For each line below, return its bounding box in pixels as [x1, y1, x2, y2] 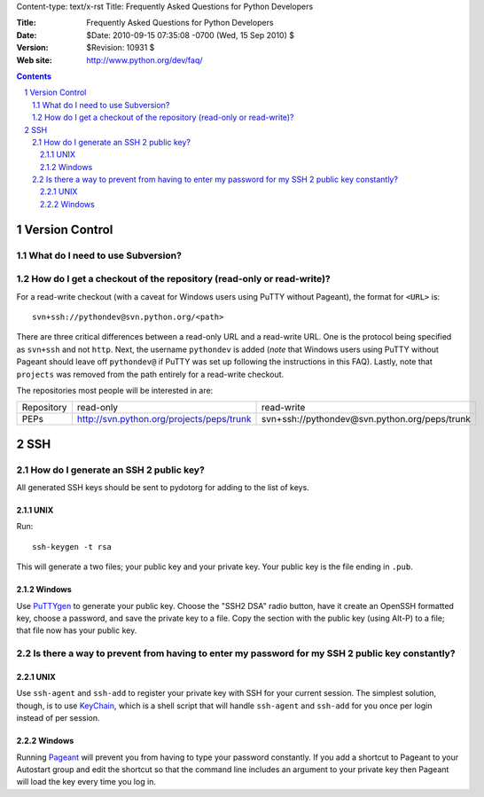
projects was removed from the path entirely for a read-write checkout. [16, 369, 285, 379]
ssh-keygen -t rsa [32, 542, 113, 551]
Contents [16, 71, 52, 82]
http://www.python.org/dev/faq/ [86, 54, 203, 66]
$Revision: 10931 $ [86, 43, 155, 53]
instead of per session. [16, 713, 101, 723]
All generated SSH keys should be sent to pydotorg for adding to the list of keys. [16, 482, 309, 493]
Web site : [16, 54, 52, 66]
